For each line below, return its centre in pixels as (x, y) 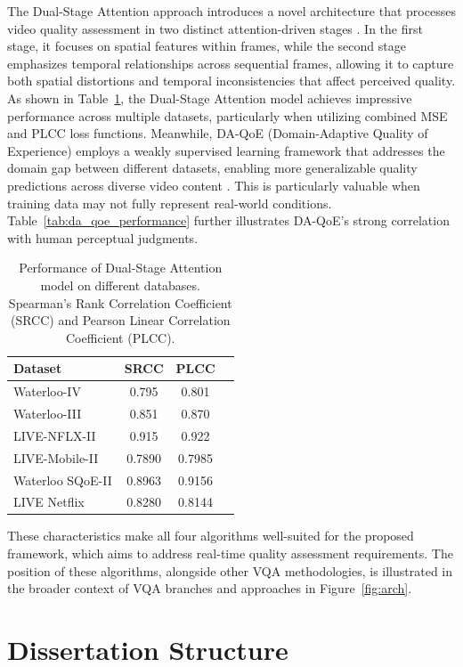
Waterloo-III (48, 413)
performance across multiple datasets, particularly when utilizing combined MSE (227, 115)
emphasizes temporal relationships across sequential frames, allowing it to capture (231, 63)
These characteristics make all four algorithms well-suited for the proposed (211, 536)
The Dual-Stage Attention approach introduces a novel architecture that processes (231, 11)
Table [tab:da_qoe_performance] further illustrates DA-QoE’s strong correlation (228, 220)
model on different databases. (120, 285)
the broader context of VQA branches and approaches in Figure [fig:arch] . (210, 588)
